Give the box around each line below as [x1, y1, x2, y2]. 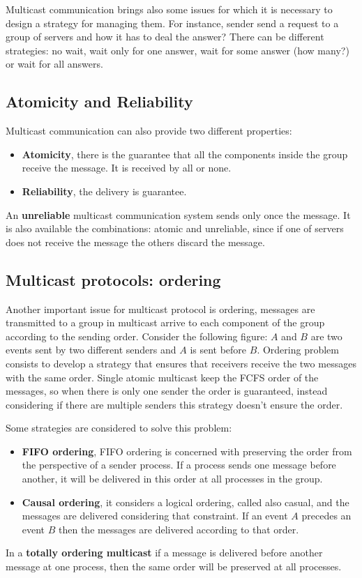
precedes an [301, 508, 352, 523]
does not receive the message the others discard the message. [6, 234, 265, 249]
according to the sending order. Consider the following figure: [6, 328, 268, 343]
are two [310, 328, 342, 343]
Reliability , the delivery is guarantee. [22, 183, 187, 198]
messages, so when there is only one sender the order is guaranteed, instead [6, 383, 328, 398]
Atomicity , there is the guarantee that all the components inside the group [22, 146, 348, 161]
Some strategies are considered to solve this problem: [6, 420, 232, 435]
